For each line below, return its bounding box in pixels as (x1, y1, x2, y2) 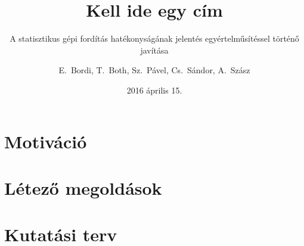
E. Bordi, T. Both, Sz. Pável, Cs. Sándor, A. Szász (58, 64, 250, 76)
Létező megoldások (4, 175, 162, 200)
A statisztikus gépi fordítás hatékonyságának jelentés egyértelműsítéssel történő (10, 32, 299, 45)
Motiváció (4, 129, 87, 153)
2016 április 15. (126, 83, 182, 96)
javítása (140, 43, 169, 56)
